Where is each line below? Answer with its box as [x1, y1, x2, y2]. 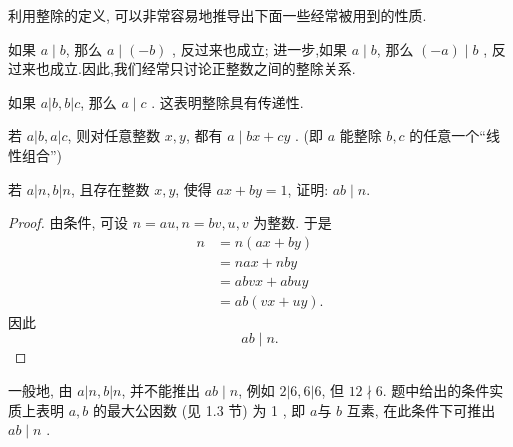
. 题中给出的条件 [382, 380, 490, 401]
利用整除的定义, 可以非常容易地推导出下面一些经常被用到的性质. [8, 5, 427, 25]
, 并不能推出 [121, 380, 201, 401]
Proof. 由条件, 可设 [8, 212, 129, 233]
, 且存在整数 [70, 178, 150, 199]
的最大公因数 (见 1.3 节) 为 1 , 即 [92, 399, 306, 420]
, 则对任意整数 [67, 125, 161, 146]
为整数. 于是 [253, 212, 332, 233]
